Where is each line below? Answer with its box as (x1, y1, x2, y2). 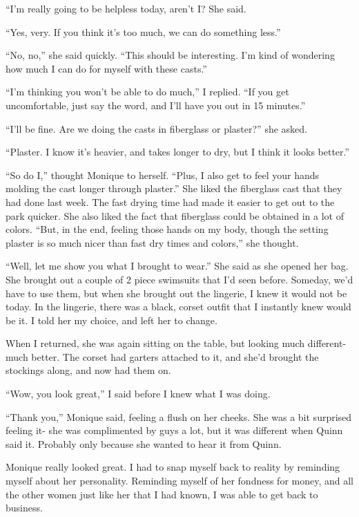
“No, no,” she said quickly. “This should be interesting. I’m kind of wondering (6, 48, 335, 62)
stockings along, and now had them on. (6, 363, 171, 377)
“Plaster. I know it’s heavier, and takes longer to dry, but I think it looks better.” (6, 144, 350, 159)
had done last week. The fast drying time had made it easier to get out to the (6, 194, 335, 209)
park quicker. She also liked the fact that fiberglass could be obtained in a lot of (6, 208, 344, 223)
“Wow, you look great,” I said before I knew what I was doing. (6, 386, 271, 401)
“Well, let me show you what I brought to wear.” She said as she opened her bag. (6, 258, 349, 273)
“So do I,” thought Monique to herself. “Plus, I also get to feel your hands (6, 167, 320, 182)
